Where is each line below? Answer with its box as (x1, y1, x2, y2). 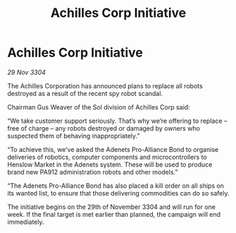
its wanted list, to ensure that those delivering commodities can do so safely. (7, 189, 230, 197)
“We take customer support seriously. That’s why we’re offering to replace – (7, 116, 228, 125)
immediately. (7, 217, 44, 226)
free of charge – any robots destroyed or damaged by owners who (7, 124, 201, 132)
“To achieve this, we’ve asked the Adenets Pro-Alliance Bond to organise (7, 145, 219, 153)
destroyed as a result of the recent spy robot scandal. (7, 89, 163, 97)
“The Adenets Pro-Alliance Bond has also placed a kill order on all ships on (7, 181, 224, 190)
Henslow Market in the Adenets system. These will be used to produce (7, 160, 213, 169)
